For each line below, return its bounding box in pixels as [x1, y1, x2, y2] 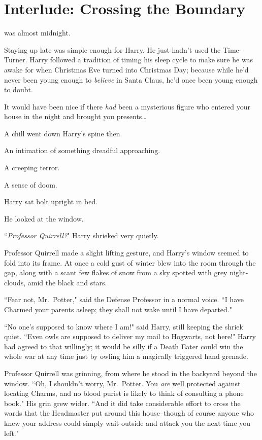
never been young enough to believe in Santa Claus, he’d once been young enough [4, 74, 258, 85]
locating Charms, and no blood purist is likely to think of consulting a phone [4, 388, 244, 398]
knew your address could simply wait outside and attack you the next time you [4, 417, 250, 428]
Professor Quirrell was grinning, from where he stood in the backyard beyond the [4, 368, 257, 378]
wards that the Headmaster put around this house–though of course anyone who [4, 408, 254, 418]
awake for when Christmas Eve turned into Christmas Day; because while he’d [4, 64, 249, 75]
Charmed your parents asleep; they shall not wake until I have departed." [4, 304, 232, 314]
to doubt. [4, 84, 33, 95]
